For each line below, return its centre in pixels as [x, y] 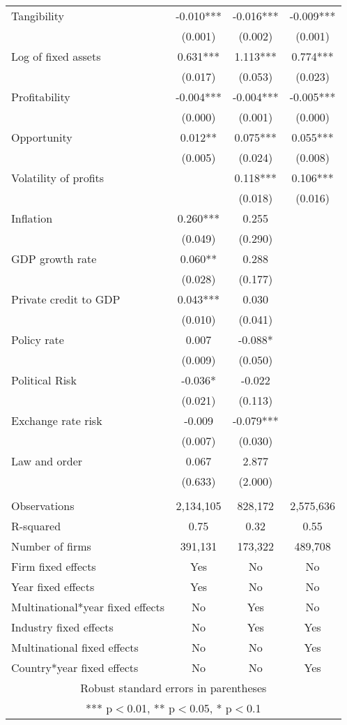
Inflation [32, 218]
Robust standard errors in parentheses [173, 688]
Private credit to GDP [66, 299]
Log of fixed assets [56, 56]
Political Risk [44, 380]
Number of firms [51, 546]
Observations [43, 506]
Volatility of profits [58, 178]
